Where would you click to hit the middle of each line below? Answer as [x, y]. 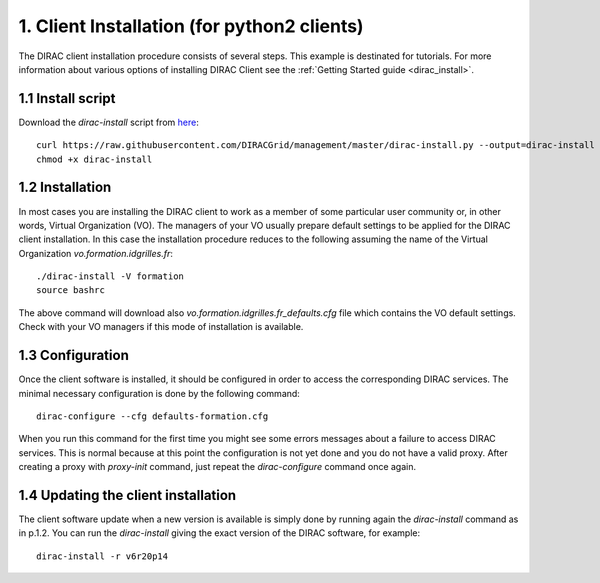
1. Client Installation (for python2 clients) [191, 26]
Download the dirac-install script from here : [108, 122]
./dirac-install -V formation [110, 276]
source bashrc [70, 290]
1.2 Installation [65, 187]
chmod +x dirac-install [94, 159]
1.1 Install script [67, 98]
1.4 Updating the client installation [127, 495]
